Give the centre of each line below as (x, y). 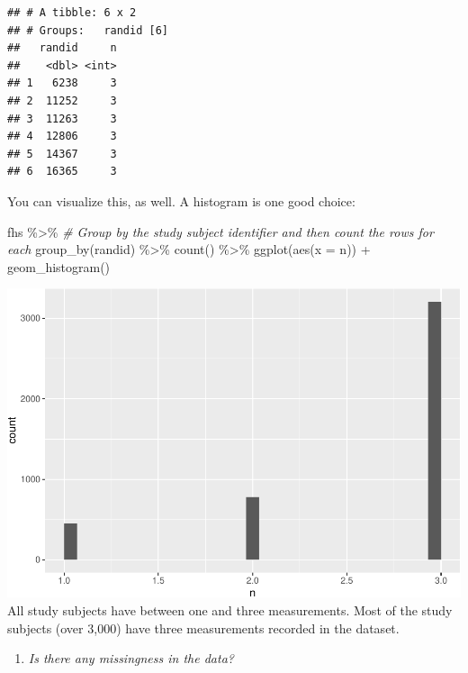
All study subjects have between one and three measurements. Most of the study (230, 609)
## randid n (62, 48)
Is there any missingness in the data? (131, 658)
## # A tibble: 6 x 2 (72, 13)
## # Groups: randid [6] (88, 30)
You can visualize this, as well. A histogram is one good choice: (181, 200)
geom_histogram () (59, 266)
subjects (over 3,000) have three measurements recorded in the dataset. (203, 628)
